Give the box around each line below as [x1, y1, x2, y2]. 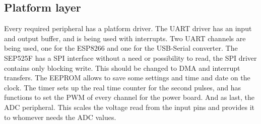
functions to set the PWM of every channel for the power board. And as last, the [4, 92, 254, 102]
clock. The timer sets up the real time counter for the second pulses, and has [4, 82, 241, 92]
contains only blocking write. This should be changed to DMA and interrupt [4, 62, 240, 73]
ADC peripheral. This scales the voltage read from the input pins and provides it [4, 101, 255, 112]
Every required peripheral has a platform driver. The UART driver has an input [4, 23, 252, 34]
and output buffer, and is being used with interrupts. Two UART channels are [4, 33, 246, 43]
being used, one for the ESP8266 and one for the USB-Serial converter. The [4, 43, 238, 53]
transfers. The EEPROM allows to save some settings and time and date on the [4, 72, 250, 83]
